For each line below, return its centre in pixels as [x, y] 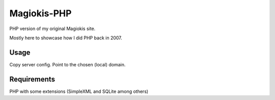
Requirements [32, 79]
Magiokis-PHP [40, 13]
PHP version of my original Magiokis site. [52, 29]
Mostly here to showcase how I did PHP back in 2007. [66, 38]
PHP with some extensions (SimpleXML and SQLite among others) [79, 91]
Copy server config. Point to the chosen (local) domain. [67, 64]
